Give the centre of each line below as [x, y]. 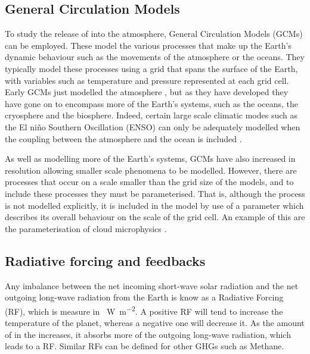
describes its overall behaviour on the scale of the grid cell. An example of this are [155, 217]
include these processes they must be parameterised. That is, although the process [155, 193]
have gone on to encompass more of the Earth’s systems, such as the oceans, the [152, 103]
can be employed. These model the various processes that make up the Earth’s [148, 45]
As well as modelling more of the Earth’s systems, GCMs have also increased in [150, 159]
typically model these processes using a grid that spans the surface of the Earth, [151, 68]
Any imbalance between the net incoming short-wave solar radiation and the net [152, 285]
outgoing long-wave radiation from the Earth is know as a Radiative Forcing [144, 297]
